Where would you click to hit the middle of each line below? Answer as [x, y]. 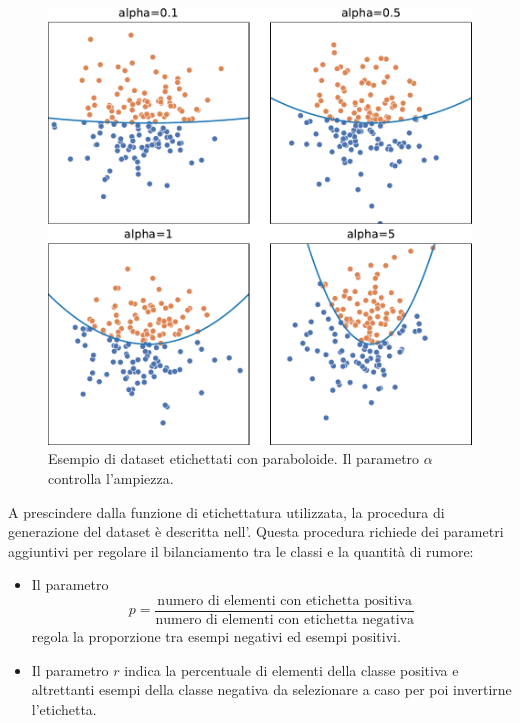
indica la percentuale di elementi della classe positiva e [291, 669]
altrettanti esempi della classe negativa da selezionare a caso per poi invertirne [271, 689]
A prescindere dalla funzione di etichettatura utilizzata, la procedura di [226, 511]
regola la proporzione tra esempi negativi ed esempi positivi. [216, 636]
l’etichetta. [64, 708]
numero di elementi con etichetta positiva [285, 600]
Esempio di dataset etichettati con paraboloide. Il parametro [234, 458]
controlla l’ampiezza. [111, 477]
